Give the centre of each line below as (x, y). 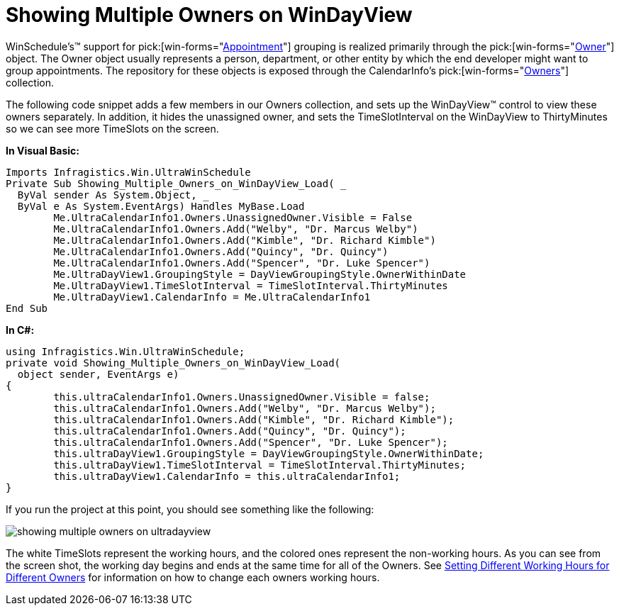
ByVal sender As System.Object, (107, 195)
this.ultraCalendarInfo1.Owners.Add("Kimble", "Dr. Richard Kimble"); (254, 419)
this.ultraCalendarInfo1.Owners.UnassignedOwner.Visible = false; (242, 397)
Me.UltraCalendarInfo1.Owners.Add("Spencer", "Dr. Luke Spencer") (242, 263)
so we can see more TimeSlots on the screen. (112, 128)
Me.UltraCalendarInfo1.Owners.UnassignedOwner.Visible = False (233, 217)
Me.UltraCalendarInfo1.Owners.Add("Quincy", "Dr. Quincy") (221, 251)
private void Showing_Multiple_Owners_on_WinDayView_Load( (173, 363)
